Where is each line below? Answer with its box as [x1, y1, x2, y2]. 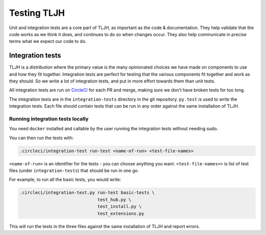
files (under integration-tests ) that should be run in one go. [9, 168, 139, 174]
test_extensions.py [97, 210, 145, 216]
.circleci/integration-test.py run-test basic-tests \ [19, 190, 155, 196]
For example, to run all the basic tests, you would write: [9, 177, 122, 183]
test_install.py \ [97, 204, 142, 209]
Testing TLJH [9, 7, 65, 18]
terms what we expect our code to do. [9, 39, 87, 44]
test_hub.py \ [97, 196, 132, 202]
